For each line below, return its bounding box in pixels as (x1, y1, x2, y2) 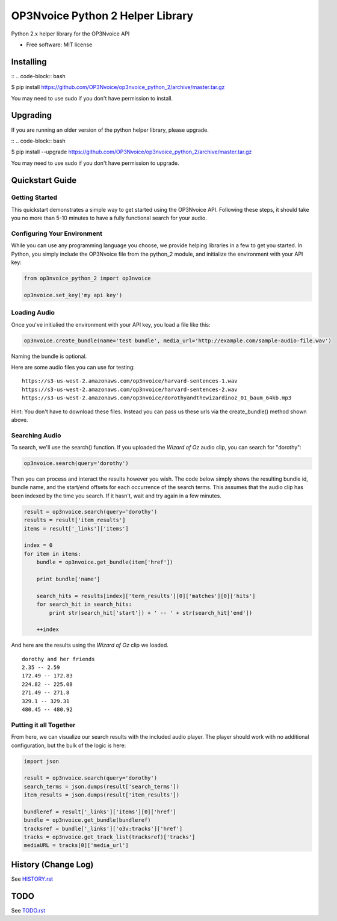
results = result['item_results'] (23, 517, 126, 523)
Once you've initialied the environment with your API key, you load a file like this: (11, 321, 211, 328)
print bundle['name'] (36, 575, 100, 582)
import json (23, 758, 60, 765)
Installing (11, 57, 48, 67)
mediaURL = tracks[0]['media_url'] (23, 842, 129, 849)
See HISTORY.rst (11, 875, 54, 882)
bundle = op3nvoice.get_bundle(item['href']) (36, 559, 173, 565)
